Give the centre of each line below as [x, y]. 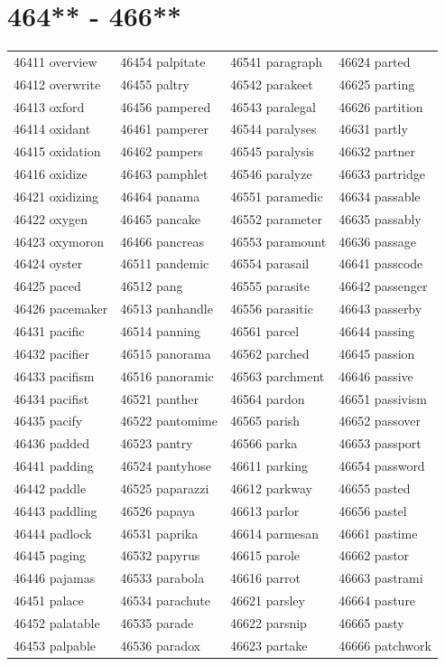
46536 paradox [160, 645]
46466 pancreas [162, 241]
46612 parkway [271, 488]
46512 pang [152, 286]
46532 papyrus [160, 555]
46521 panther [160, 398]
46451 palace [49, 600]
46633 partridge [382, 174]
